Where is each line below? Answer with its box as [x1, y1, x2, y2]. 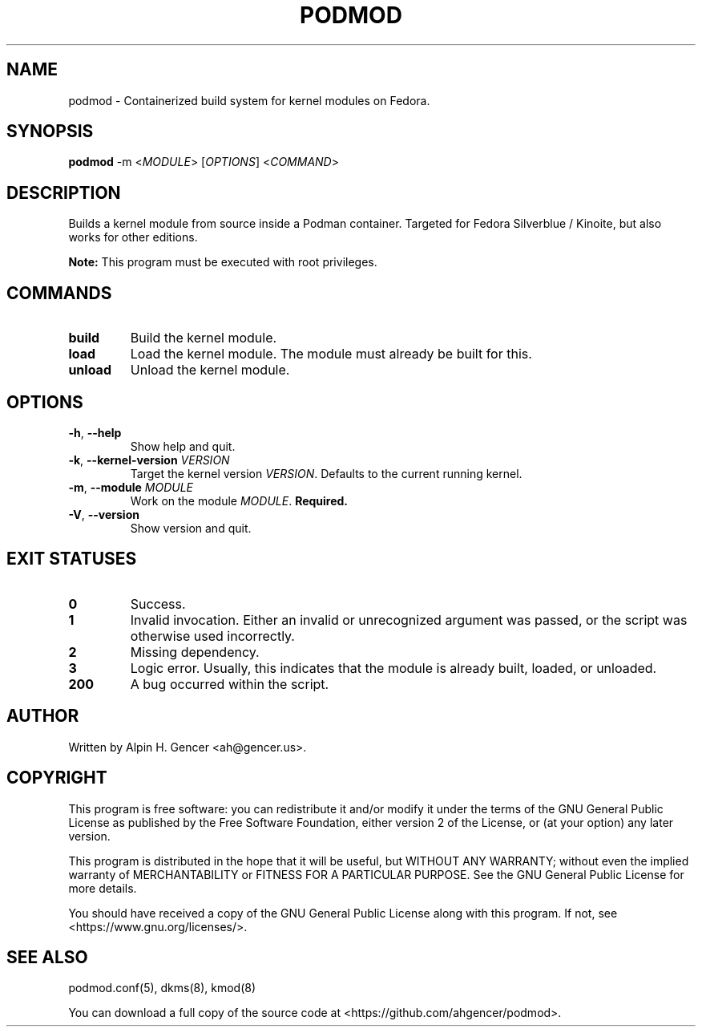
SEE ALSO [6, 946, 88, 967]
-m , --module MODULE [68, 480, 193, 494]
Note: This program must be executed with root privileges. [68, 255, 377, 269]
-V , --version [68, 507, 139, 521]
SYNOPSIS [6, 121, 94, 142]
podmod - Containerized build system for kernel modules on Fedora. [68, 93, 430, 107]
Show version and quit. [130, 521, 252, 535]
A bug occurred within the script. [130, 675, 329, 692]
